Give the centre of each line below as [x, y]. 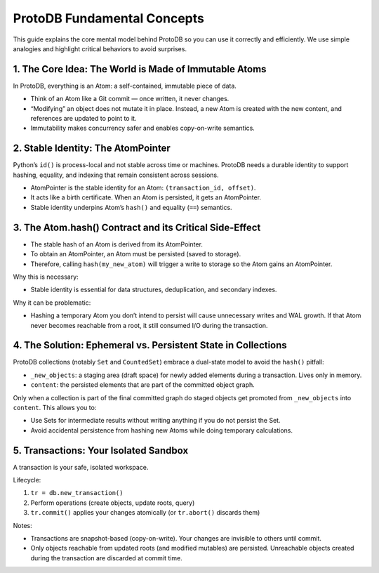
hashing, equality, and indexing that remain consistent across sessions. [116, 175]
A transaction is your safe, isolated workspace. [81, 467]
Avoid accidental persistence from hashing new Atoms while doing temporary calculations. [162, 430]
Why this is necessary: [46, 277]
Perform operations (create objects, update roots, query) [113, 503]
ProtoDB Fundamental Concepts [109, 18]
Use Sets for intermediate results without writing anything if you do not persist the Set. [155, 421]
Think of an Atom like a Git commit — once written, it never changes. [130, 99]
